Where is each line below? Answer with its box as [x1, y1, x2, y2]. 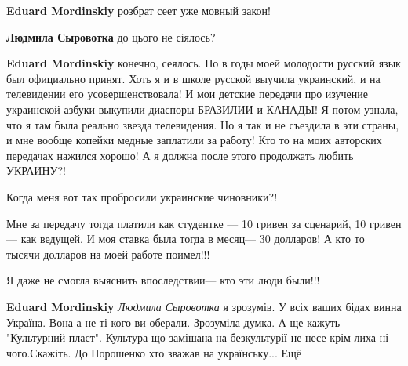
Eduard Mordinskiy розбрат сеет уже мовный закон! [6, 2, 271, 18]
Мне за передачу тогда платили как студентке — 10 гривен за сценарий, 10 [6, 215, 366, 231]
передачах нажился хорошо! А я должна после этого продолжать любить [6, 147, 354, 163]
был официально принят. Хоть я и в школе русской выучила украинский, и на [6, 70, 381, 86]
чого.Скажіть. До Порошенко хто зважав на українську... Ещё [6, 344, 302, 361]
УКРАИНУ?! [6, 162, 66, 179]
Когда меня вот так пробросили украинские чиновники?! [6, 188, 278, 205]
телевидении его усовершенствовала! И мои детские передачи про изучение [6, 85, 369, 102]
